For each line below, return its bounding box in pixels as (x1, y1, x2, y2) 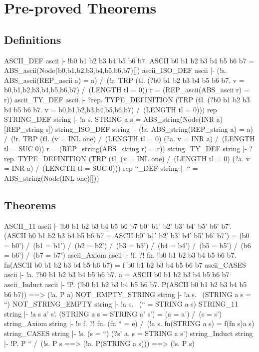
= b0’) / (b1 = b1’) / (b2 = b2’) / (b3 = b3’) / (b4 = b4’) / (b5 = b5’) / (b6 (4, 240, 251, 250)
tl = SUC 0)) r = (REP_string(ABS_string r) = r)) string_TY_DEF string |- (4, 143, 247, 153)
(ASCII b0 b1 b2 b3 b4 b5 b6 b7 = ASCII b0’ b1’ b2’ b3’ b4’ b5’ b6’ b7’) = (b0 (4, 230, 250, 241)
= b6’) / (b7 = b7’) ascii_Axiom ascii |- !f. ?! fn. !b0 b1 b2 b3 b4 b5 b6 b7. (4, 250, 237, 260)
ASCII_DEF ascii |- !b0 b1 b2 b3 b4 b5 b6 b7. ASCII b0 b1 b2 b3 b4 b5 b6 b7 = (4, 55, 255, 65)
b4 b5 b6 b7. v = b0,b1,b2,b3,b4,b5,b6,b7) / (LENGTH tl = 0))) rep (4, 104, 217, 114)
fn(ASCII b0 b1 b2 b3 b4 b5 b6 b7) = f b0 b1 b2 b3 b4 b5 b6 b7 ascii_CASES (4, 259, 246, 270)
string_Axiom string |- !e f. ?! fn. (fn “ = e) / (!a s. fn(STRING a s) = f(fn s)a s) (4, 318, 255, 329)
